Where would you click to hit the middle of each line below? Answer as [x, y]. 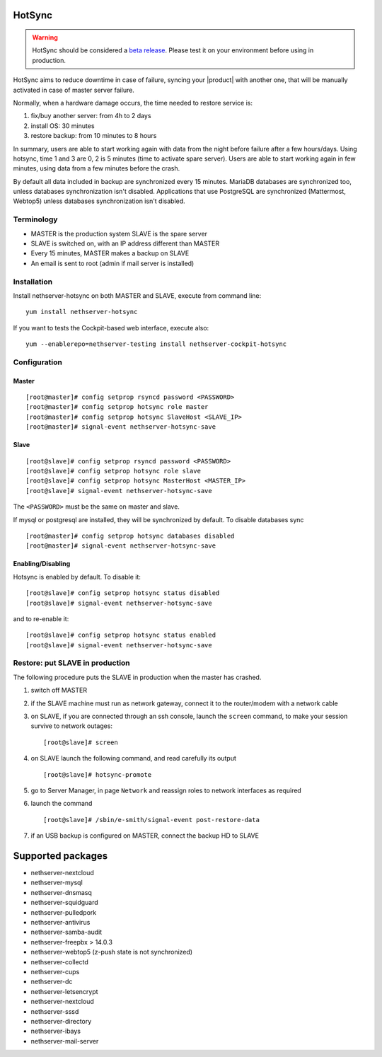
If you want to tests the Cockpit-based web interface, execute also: [111, 328]
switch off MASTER [59, 691]
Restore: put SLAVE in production [71, 663]
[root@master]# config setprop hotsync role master [117, 407]
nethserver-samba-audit [66, 932]
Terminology [35, 219]
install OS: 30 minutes [63, 126]
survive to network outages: [72, 726]
